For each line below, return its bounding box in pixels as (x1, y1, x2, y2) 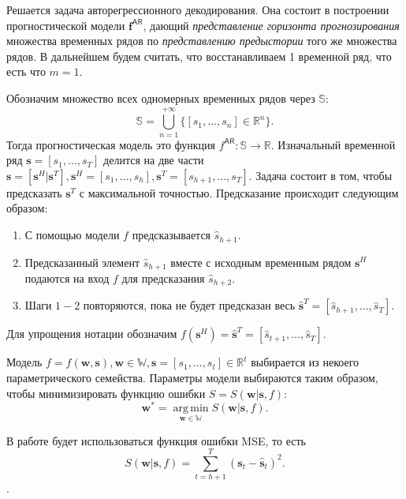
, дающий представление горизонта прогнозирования (143, 17, 400, 33)
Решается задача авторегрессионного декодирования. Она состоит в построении (6, 2, 389, 17)
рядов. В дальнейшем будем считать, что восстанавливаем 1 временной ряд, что (6, 47, 392, 64)
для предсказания (121, 269, 205, 286)
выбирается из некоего (251, 354, 359, 370)
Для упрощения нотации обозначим (6, 325, 177, 342)
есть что (6, 63, 46, 80)
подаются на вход (24, 269, 110, 286)
